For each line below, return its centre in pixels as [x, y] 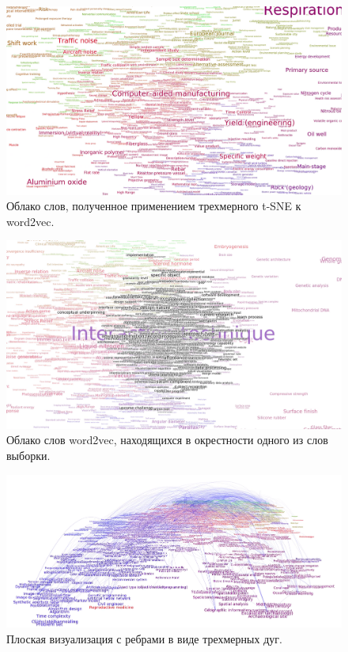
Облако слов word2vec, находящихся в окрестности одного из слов [167, 440]
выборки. [28, 455]
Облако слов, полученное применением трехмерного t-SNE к [154, 206]
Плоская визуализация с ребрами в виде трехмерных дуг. [144, 638]
